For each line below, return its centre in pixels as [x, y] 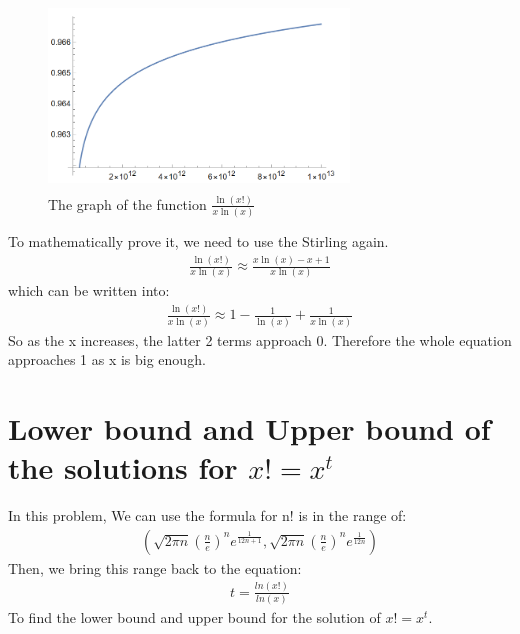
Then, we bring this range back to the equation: [155, 567]
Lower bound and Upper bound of [249, 428]
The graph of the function [127, 203]
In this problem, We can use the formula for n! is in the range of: [207, 515]
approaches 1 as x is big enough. [107, 359]
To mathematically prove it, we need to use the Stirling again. [198, 241]
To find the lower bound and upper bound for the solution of [194, 617]
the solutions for [123, 467]
